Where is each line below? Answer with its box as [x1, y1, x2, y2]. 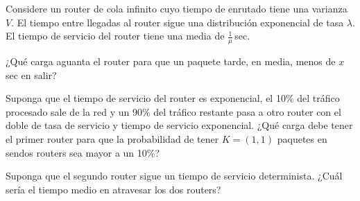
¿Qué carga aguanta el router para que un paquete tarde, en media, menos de [6, 54, 336, 69]
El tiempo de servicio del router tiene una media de [6, 28, 225, 43]
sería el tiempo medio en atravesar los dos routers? [6, 182, 221, 196]
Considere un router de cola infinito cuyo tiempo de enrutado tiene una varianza [6, 1, 348, 15]
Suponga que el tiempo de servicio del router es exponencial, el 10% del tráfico [6, 91, 340, 105]
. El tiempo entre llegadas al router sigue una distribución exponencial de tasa [11, 15, 344, 29]
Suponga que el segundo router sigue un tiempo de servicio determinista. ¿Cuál [6, 168, 343, 183]
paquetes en [277, 131, 327, 146]
